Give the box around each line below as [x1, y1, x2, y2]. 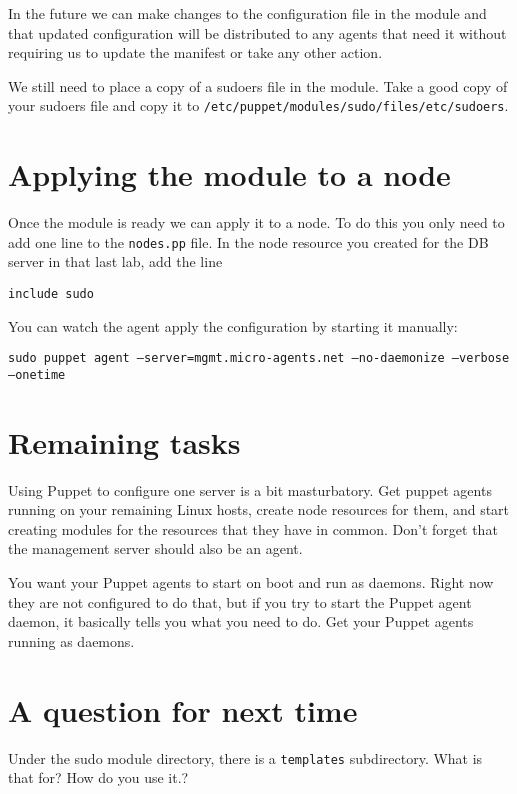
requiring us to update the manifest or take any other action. [8, 42, 383, 63]
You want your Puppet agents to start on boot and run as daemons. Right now [8, 572, 494, 593]
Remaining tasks [8, 421, 241, 462]
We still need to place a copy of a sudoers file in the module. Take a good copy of [8, 75, 508, 96]
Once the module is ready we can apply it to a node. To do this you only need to [8, 212, 505, 233]
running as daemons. [8, 630, 135, 651]
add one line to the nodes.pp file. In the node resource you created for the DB [8, 231, 489, 252]
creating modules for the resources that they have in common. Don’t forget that [8, 518, 498, 539]
